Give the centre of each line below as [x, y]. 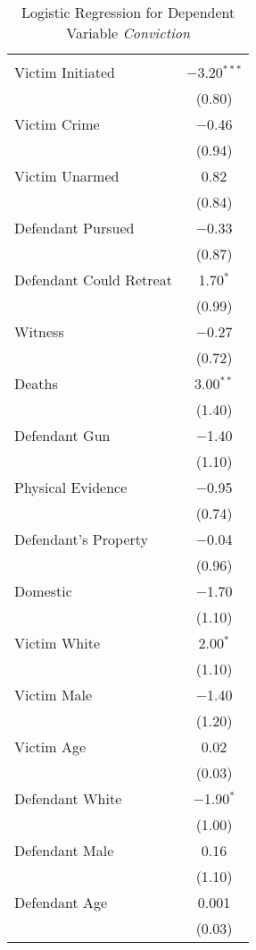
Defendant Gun [62, 435]
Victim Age [50, 746]
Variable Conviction [128, 33]
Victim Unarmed [67, 176]
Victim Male [54, 695]
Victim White [58, 643]
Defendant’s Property [81, 539]
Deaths [36, 383]
